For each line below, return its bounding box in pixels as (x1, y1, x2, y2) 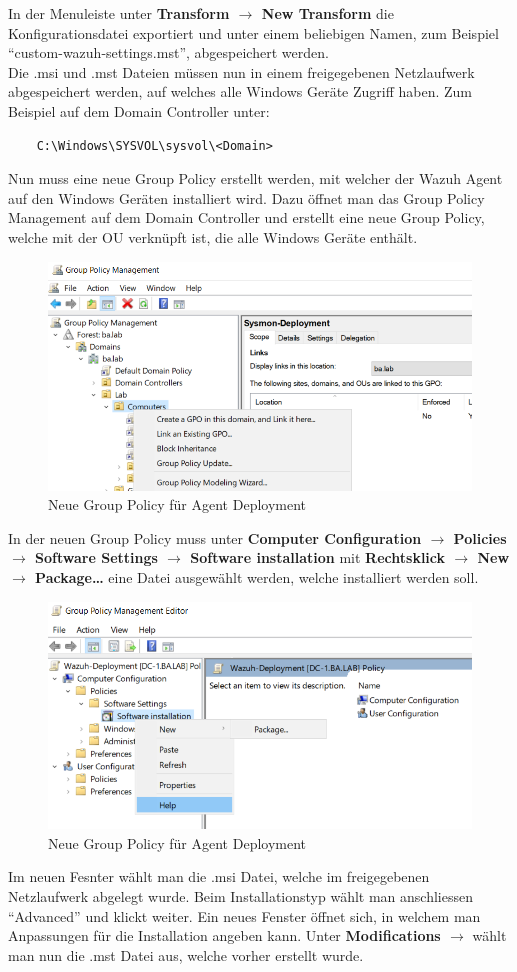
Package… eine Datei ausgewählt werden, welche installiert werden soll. (35, 566, 479, 587)
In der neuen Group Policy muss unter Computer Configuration (8, 527, 422, 548)
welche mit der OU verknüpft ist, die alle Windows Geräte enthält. (8, 226, 418, 247)
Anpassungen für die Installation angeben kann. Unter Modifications (8, 925, 441, 946)
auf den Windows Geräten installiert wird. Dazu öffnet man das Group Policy (8, 187, 485, 208)
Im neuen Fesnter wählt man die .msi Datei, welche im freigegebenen (8, 866, 430, 887)
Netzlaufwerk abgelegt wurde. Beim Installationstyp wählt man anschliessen (8, 886, 473, 907)
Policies (453, 527, 507, 548)
